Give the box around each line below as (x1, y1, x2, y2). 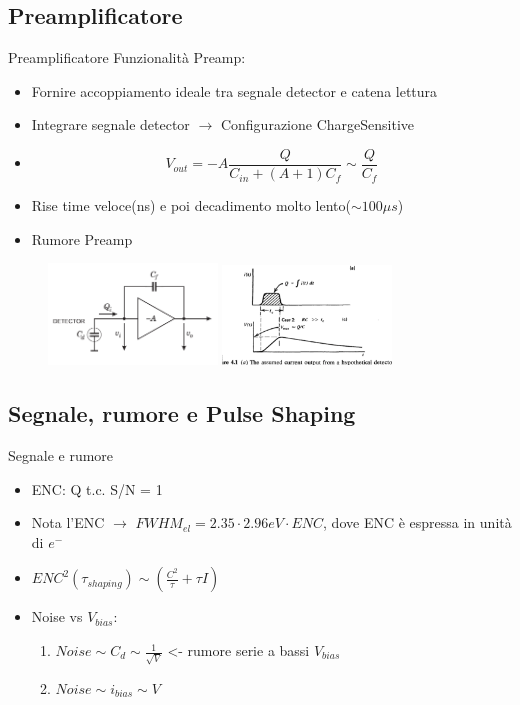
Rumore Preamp (31, 228, 133, 249)
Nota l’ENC (31, 512, 105, 533)
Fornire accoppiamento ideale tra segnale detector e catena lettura (31, 80, 438, 101)
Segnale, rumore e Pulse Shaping (8, 398, 356, 429)
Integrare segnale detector (31, 114, 190, 135)
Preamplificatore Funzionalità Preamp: (8, 47, 246, 68)
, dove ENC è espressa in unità (323, 512, 512, 533)
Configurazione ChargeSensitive (220, 114, 414, 135)
